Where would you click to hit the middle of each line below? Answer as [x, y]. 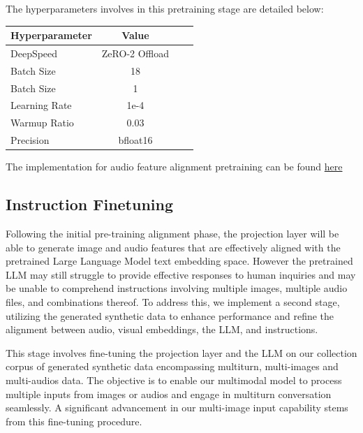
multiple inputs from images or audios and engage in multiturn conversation [169, 394]
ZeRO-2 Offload [135, 53]
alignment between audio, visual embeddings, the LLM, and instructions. [162, 329]
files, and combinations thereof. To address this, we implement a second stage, [173, 302]
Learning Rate [41, 105]
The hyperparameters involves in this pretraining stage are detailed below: [165, 8]
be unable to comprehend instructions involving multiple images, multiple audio [177, 288]
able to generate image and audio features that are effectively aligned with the [173, 247]
